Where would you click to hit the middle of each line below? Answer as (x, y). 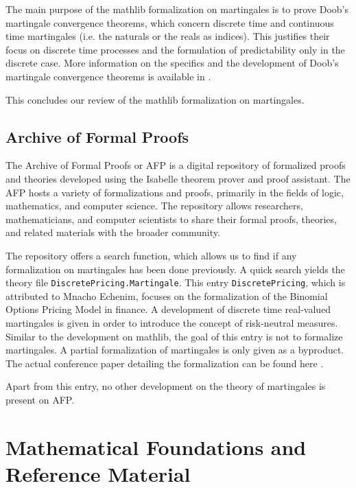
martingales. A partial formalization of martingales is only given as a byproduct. (175, 350)
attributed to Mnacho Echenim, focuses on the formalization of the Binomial (167, 295)
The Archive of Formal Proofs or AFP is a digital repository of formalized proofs (176, 165)
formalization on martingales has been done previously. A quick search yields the (175, 269)
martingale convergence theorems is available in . (108, 76)
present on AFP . (40, 399)
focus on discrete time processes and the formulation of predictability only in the (175, 49)
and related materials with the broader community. (113, 232)
